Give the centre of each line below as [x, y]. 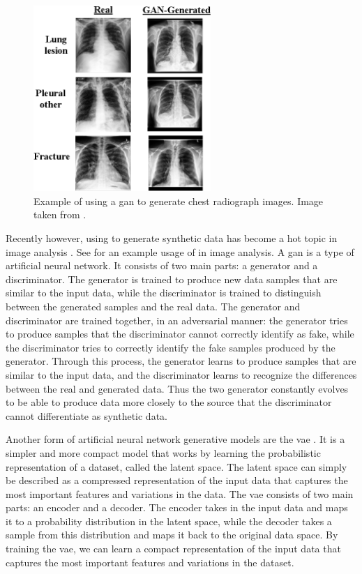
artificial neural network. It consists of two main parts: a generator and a [162, 265]
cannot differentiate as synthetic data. [86, 415]
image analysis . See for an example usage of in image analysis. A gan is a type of [180, 251]
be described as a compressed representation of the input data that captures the [177, 480]
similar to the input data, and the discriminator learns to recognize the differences [181, 374]
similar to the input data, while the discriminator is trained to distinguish [164, 293]
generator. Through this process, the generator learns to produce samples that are [181, 361]
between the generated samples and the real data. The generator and [153, 306]
